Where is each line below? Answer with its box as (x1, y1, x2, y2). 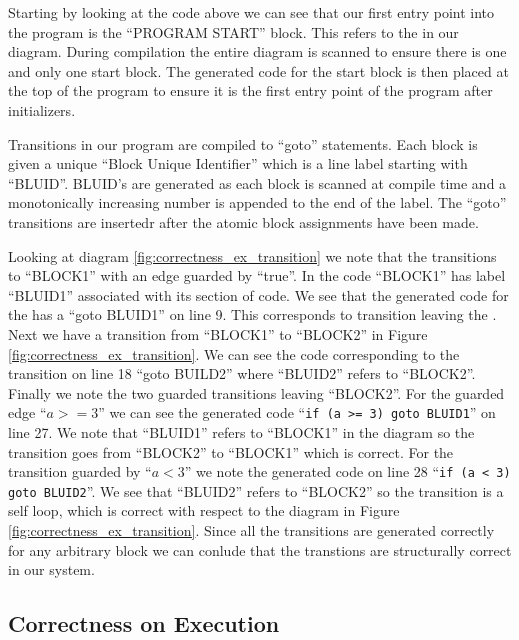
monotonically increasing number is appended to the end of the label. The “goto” (8, 192, 507, 213)
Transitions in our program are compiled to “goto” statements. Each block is (8, 133, 478, 154)
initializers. (8, 99, 76, 120)
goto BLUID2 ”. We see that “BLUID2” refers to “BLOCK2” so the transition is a (8, 480, 504, 501)
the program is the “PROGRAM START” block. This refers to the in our (8, 21, 459, 42)
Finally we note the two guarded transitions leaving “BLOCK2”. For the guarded (8, 382, 505, 403)
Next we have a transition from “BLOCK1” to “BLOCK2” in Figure (8, 323, 428, 344)
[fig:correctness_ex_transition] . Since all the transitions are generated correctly (8, 520, 495, 541)
